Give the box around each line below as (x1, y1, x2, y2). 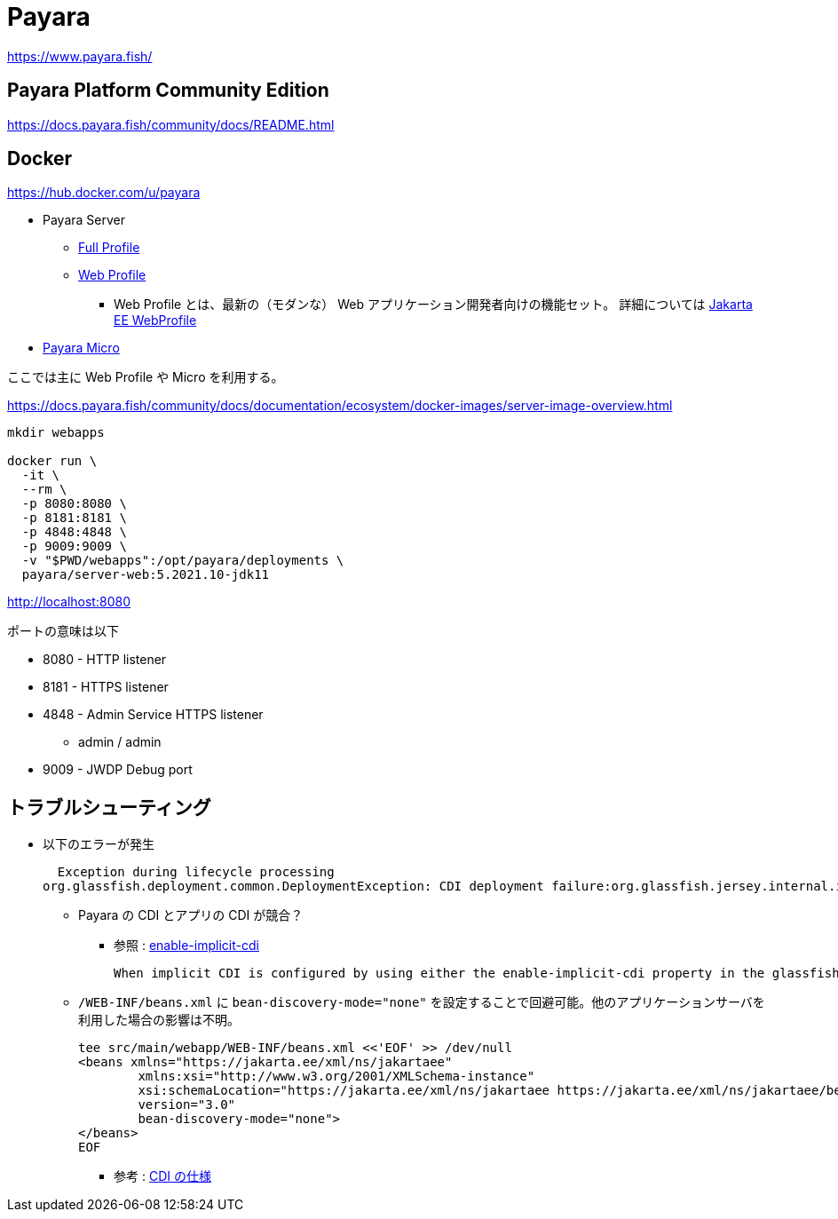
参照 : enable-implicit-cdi (114, 938, 259, 954)
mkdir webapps (7, 425, 105, 440)
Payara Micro (43, 340, 120, 356)
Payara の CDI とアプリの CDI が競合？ (78, 907, 304, 923)
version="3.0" (138, 1097, 236, 1112)
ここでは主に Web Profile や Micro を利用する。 (7, 369, 284, 385)
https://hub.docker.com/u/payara (7, 185, 201, 201)
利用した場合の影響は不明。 (78, 1012, 240, 1028)
